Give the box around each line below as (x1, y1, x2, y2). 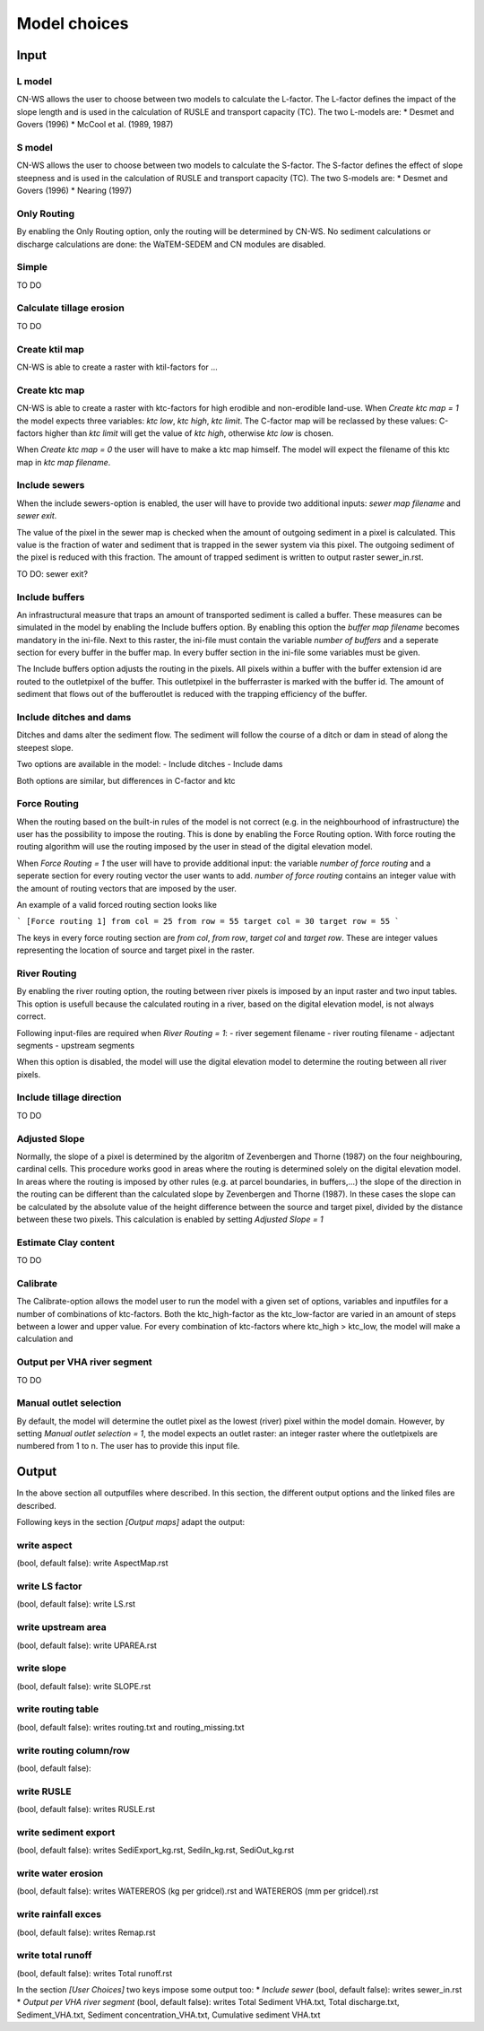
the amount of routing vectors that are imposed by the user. (16, 883, 237, 893)
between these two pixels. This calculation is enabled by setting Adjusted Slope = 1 (16, 1214, 324, 1225)
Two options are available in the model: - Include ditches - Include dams (16, 759, 283, 770)
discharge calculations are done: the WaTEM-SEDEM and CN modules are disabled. (16, 239, 326, 249)
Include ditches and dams (16, 711, 132, 724)
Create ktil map (16, 343, 85, 355)
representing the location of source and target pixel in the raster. (16, 945, 255, 955)
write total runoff (16, 1949, 92, 1962)
